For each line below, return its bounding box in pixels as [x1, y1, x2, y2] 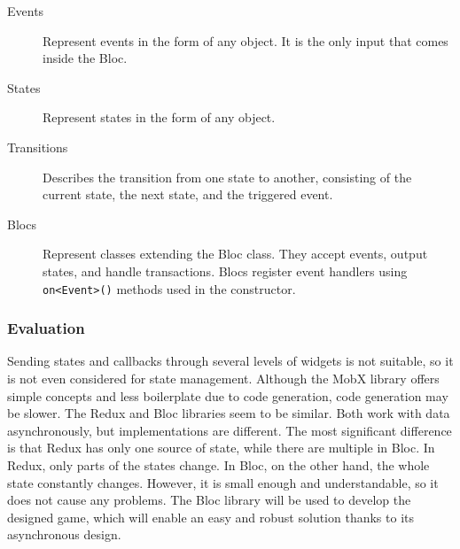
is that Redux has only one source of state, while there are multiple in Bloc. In [7, 438, 435, 457]
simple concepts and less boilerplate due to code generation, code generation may [7, 386, 448, 405]
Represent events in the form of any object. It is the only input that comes [43, 31, 448, 50]
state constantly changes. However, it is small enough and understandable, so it [7, 473, 439, 491]
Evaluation [7, 317, 85, 339]
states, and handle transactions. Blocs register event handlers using [43, 261, 408, 280]
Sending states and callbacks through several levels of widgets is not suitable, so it [7, 352, 454, 370]
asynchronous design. [7, 525, 121, 544]
